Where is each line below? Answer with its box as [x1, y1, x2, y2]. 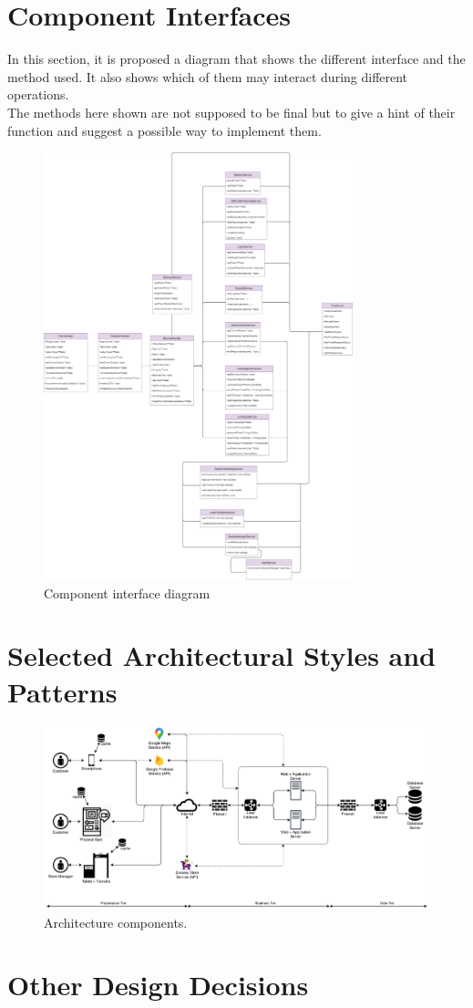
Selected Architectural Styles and [7, 637, 437, 674]
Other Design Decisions [7, 966, 309, 1003]
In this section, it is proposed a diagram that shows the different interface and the [7, 49, 466, 68]
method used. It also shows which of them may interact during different [7, 67, 408, 86]
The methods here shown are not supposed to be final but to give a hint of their [7, 102, 456, 121]
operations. [7, 85, 69, 104]
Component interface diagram [44, 583, 211, 602]
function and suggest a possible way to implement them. [7, 120, 322, 140]
